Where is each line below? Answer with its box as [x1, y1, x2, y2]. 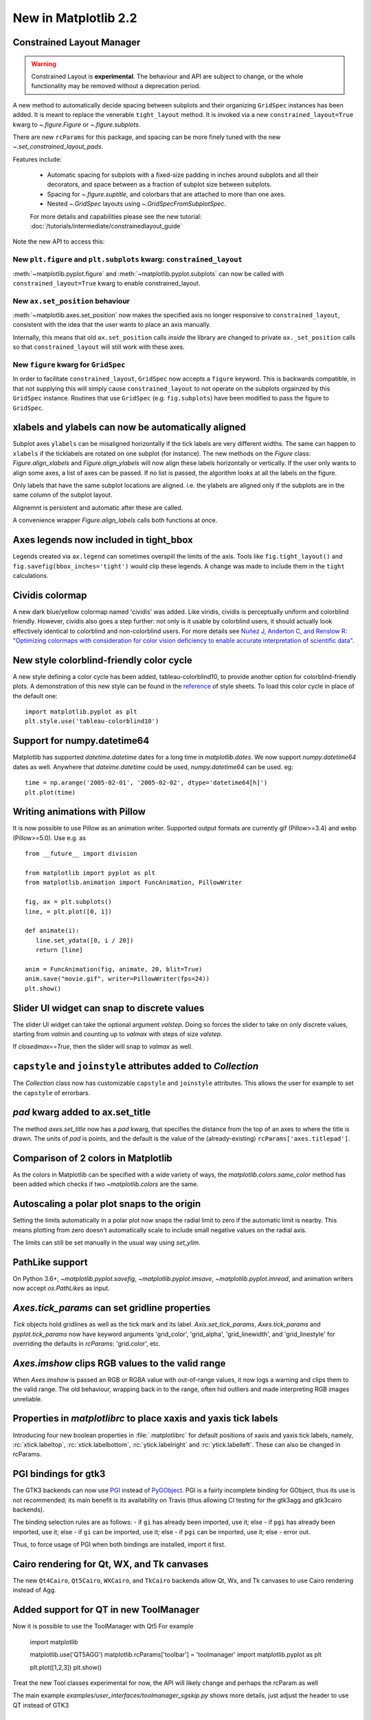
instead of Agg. [12, 1586, 56, 1594]
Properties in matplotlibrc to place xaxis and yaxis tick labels [12, 1412, 278, 1424]
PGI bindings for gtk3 [12, 1468, 106, 1480]
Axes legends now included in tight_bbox [12, 534, 194, 546]
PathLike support [12, 1256, 88, 1268]
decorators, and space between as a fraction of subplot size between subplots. [47, 180, 272, 189]
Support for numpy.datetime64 [12, 735, 150, 746]
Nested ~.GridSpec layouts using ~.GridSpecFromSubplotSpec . [47, 200, 227, 208]
